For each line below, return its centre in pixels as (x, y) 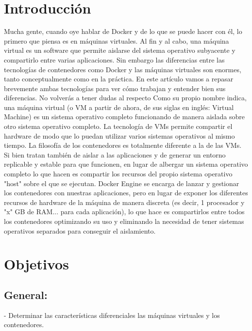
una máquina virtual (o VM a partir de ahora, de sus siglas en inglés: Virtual (119, 107)
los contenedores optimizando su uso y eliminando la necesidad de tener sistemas (124, 221)
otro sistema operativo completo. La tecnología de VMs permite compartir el (118, 126)
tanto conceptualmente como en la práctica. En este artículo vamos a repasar (119, 79)
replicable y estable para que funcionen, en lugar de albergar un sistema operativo (126, 164)
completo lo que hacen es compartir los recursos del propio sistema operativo (118, 174)
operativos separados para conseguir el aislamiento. (80, 230)
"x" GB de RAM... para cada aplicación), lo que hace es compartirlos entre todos (124, 212)
